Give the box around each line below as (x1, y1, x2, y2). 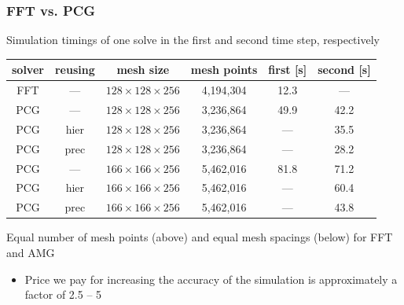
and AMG (6, 244, 55, 260)
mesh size (116, 61, 170, 78)
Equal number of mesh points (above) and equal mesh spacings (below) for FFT (6, 229, 393, 245)
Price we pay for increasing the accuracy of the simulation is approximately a (24, 270, 398, 287)
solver (12, 61, 44, 78)
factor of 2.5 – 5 (24, 286, 102, 303)
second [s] (318, 61, 371, 78)
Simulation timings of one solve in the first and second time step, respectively (6, 31, 380, 48)
